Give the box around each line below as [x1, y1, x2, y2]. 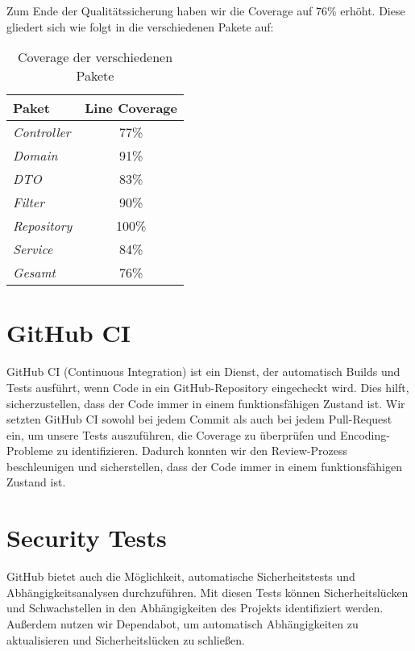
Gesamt [13, 263, 56, 282]
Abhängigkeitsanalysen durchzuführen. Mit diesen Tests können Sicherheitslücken [6, 583, 409, 600]
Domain [13, 146, 58, 165]
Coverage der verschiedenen [17, 48, 173, 67]
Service [13, 240, 53, 259]
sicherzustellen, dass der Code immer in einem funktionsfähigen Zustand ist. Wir [6, 394, 405, 411]
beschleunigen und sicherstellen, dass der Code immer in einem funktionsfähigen [6, 457, 402, 474]
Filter [13, 193, 44, 212]
